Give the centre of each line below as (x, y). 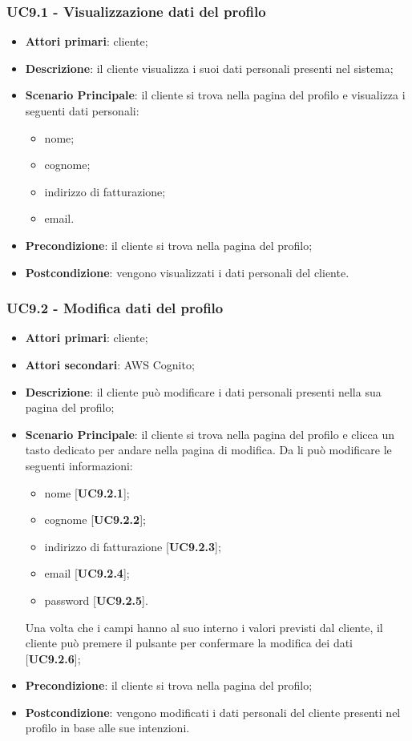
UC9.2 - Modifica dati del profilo (115, 308)
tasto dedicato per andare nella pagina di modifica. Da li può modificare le (208, 450)
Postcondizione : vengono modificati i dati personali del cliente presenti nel (213, 712)
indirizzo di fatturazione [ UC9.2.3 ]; (133, 546)
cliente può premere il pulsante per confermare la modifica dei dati (189, 643)
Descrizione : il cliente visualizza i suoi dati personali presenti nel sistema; (209, 68)
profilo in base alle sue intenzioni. (107, 728)
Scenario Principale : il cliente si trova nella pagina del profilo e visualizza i (215, 95)
